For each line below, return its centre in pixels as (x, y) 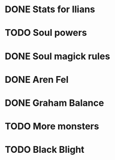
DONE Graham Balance (54, 103)
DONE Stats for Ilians (50, 9)
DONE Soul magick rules (57, 56)
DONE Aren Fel (37, 79)
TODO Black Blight (45, 150)
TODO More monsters (52, 127)
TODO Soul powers (46, 33)
